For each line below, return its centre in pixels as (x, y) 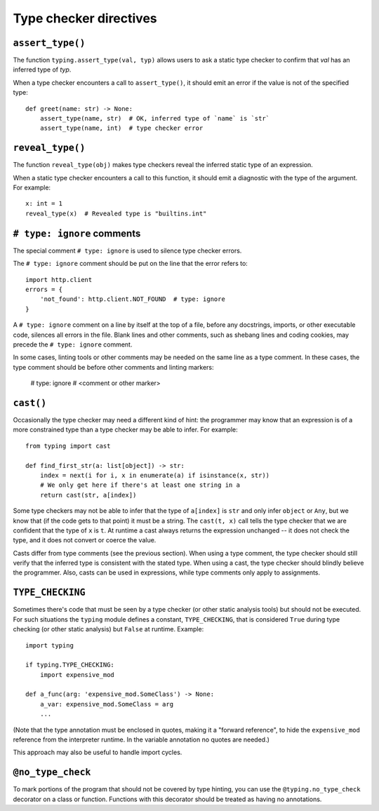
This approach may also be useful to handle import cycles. (98, 752)
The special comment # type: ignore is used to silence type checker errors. (127, 250)
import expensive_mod (77, 675)
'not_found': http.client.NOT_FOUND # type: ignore (133, 299)
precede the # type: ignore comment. (73, 344)
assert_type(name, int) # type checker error (121, 128)
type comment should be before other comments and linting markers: (113, 367)
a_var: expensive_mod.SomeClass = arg (107, 704)
